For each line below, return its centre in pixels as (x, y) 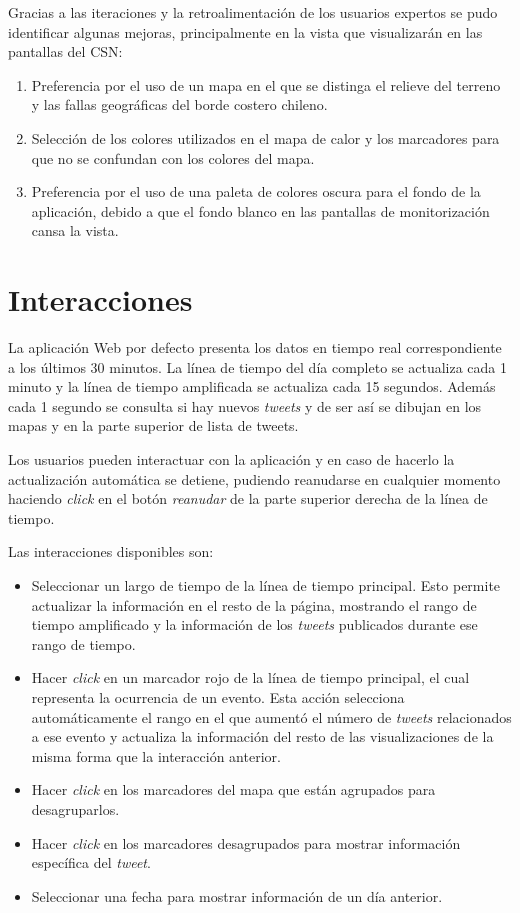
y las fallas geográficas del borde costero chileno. (179, 104)
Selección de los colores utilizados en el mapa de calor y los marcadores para (265, 137)
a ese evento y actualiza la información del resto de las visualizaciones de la (262, 736)
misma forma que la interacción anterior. (156, 755)
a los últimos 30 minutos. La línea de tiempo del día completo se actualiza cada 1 (257, 366)
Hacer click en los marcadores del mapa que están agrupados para (233, 789)
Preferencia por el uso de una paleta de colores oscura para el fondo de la (256, 191)
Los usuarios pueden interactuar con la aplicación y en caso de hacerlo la (231, 459)
